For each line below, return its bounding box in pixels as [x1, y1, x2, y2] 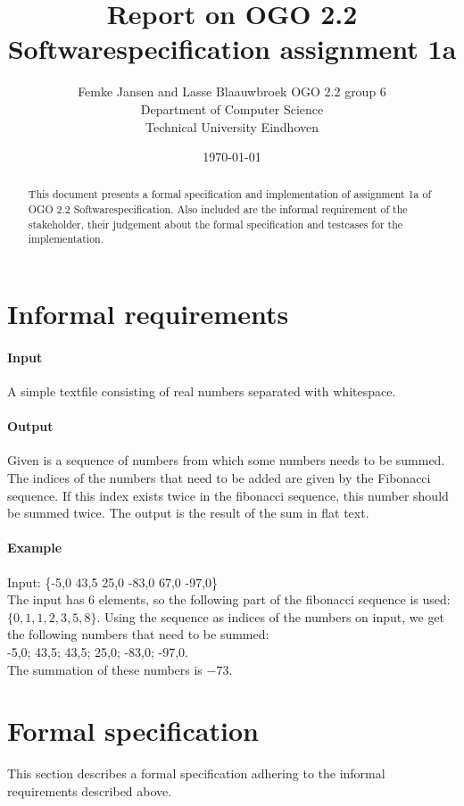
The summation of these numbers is [7, 660, 203, 678]
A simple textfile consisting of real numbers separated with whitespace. [7, 382, 396, 401]
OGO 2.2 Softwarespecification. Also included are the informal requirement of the [28, 202, 408, 217]
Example [7, 538, 62, 557]
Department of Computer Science [140, 99, 324, 118]
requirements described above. [7, 781, 172, 800]
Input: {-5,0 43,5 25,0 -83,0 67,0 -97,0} [7, 572, 219, 591]
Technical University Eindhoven [145, 117, 319, 136]
